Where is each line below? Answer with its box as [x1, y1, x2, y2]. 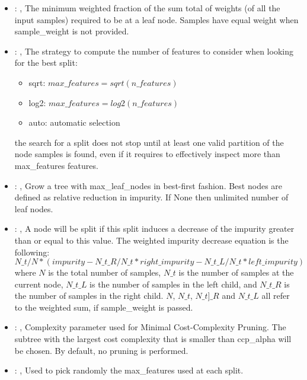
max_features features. [14, 159, 98, 171]
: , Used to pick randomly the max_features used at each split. [14, 364, 244, 376]
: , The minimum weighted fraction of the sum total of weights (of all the [14, 2, 280, 14]
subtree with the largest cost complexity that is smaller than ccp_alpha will [14, 333, 292, 345]
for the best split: [14, 56, 78, 69]
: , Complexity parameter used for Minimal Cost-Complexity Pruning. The [14, 321, 286, 333]
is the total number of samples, [48, 266, 161, 279]
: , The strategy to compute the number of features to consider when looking [14, 44, 293, 57]
